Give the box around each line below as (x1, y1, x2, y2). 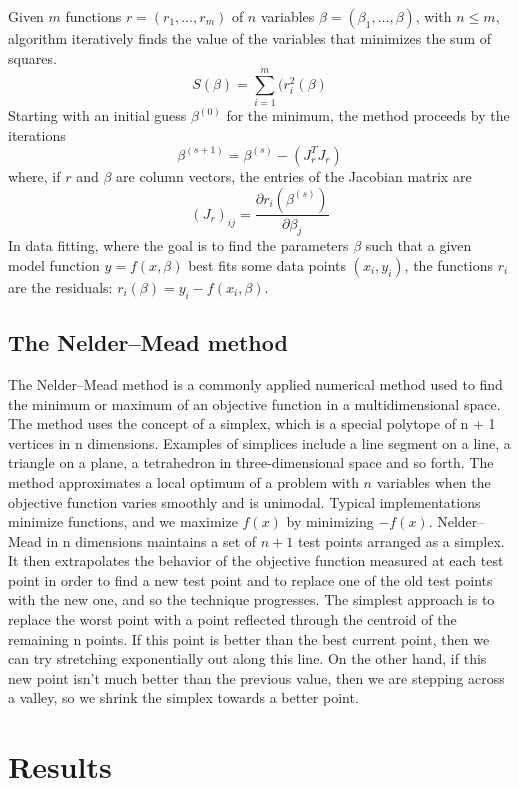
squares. (8, 47, 57, 68)
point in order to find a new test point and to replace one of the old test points (8, 569, 493, 590)
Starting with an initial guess (8, 105, 187, 126)
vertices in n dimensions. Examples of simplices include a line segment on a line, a (8, 432, 511, 453)
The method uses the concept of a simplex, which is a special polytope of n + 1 (8, 413, 496, 434)
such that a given (365, 235, 472, 256)
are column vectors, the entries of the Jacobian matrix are (116, 165, 472, 186)
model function (8, 254, 100, 275)
